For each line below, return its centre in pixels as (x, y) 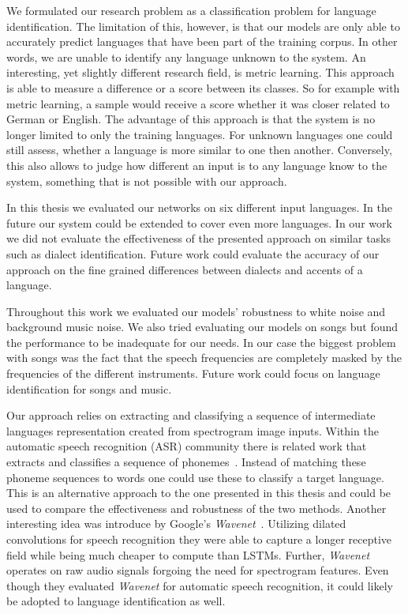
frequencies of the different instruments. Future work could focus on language (193, 373)
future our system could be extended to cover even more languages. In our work (199, 222)
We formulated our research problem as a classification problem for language (191, 10)
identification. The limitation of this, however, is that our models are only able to (203, 26)
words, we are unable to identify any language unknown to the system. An (186, 57)
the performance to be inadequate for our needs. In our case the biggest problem (201, 342)
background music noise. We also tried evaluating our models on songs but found (202, 327)
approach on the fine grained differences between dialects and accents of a (185, 269)
